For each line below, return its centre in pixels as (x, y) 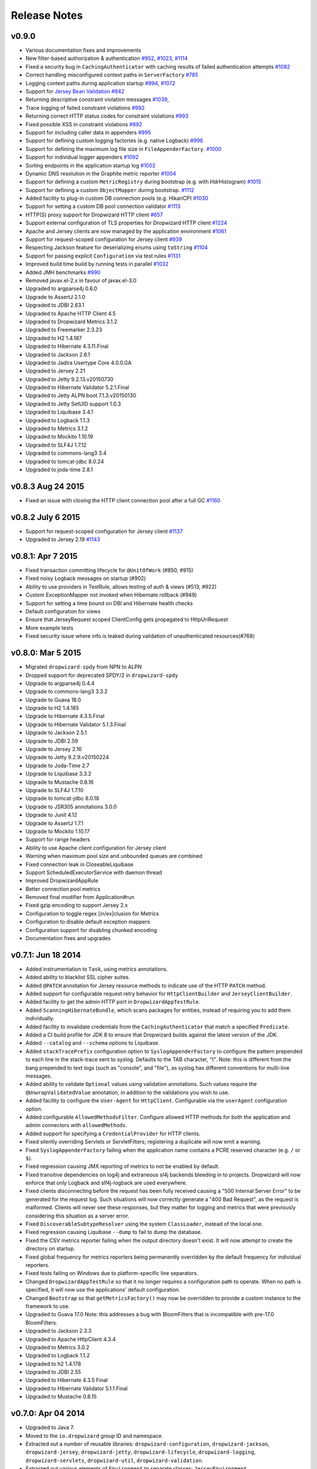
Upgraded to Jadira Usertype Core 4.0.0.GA (79, 363)
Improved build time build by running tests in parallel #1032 (97, 264)
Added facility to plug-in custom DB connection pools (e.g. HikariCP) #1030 (117, 198)
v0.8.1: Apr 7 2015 (44, 556)
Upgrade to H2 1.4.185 (52, 708)
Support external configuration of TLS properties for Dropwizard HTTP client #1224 (126, 223)
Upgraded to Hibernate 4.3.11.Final (67, 346)
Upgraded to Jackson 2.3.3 (59, 1331)
